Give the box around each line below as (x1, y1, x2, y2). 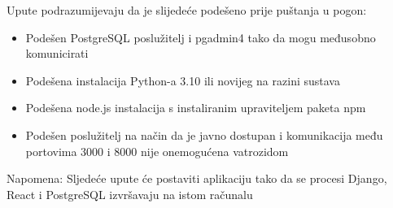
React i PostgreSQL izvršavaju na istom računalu (7, 185, 253, 202)
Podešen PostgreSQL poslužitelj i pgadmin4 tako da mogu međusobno (25, 28, 376, 45)
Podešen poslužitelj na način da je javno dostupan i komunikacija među (25, 126, 383, 143)
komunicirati (25, 45, 89, 62)
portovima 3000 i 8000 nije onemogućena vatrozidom (25, 142, 289, 159)
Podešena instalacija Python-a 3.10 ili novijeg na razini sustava (25, 71, 340, 89)
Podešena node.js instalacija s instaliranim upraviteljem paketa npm (25, 99, 366, 116)
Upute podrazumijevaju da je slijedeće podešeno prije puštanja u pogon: (7, 2, 367, 18)
